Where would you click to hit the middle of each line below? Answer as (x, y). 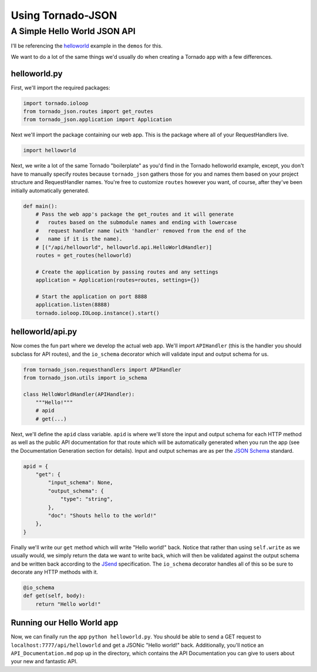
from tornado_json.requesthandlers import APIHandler (102, 370)
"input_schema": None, (81, 483)
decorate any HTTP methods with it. (55, 572)
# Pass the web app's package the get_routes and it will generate (135, 214)
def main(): (41, 206)
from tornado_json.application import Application (98, 120)
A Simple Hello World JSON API (73, 31)
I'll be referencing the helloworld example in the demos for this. (87, 46)
